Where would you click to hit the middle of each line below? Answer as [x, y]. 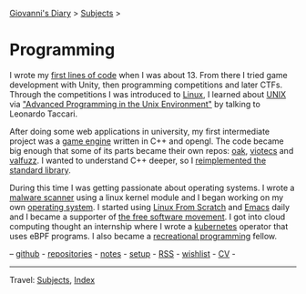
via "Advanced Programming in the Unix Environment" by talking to [135, 104]
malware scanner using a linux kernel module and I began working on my [147, 197]
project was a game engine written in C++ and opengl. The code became [147, 141]
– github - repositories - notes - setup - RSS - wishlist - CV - [122, 253]
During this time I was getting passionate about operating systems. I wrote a [152, 188]
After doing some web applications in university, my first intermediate [140, 131]
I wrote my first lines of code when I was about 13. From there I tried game [149, 75]
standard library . [40, 170]
